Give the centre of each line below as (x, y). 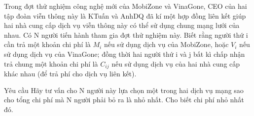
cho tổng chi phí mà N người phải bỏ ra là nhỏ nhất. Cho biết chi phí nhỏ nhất (124, 100)
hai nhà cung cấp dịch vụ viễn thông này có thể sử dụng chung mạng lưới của (122, 25)
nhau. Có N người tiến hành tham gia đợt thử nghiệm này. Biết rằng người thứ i (126, 35)
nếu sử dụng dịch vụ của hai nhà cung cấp (176, 63)
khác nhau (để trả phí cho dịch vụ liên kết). (70, 74)
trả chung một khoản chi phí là (51, 63)
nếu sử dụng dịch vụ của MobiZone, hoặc (166, 44)
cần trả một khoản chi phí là (47, 44)
